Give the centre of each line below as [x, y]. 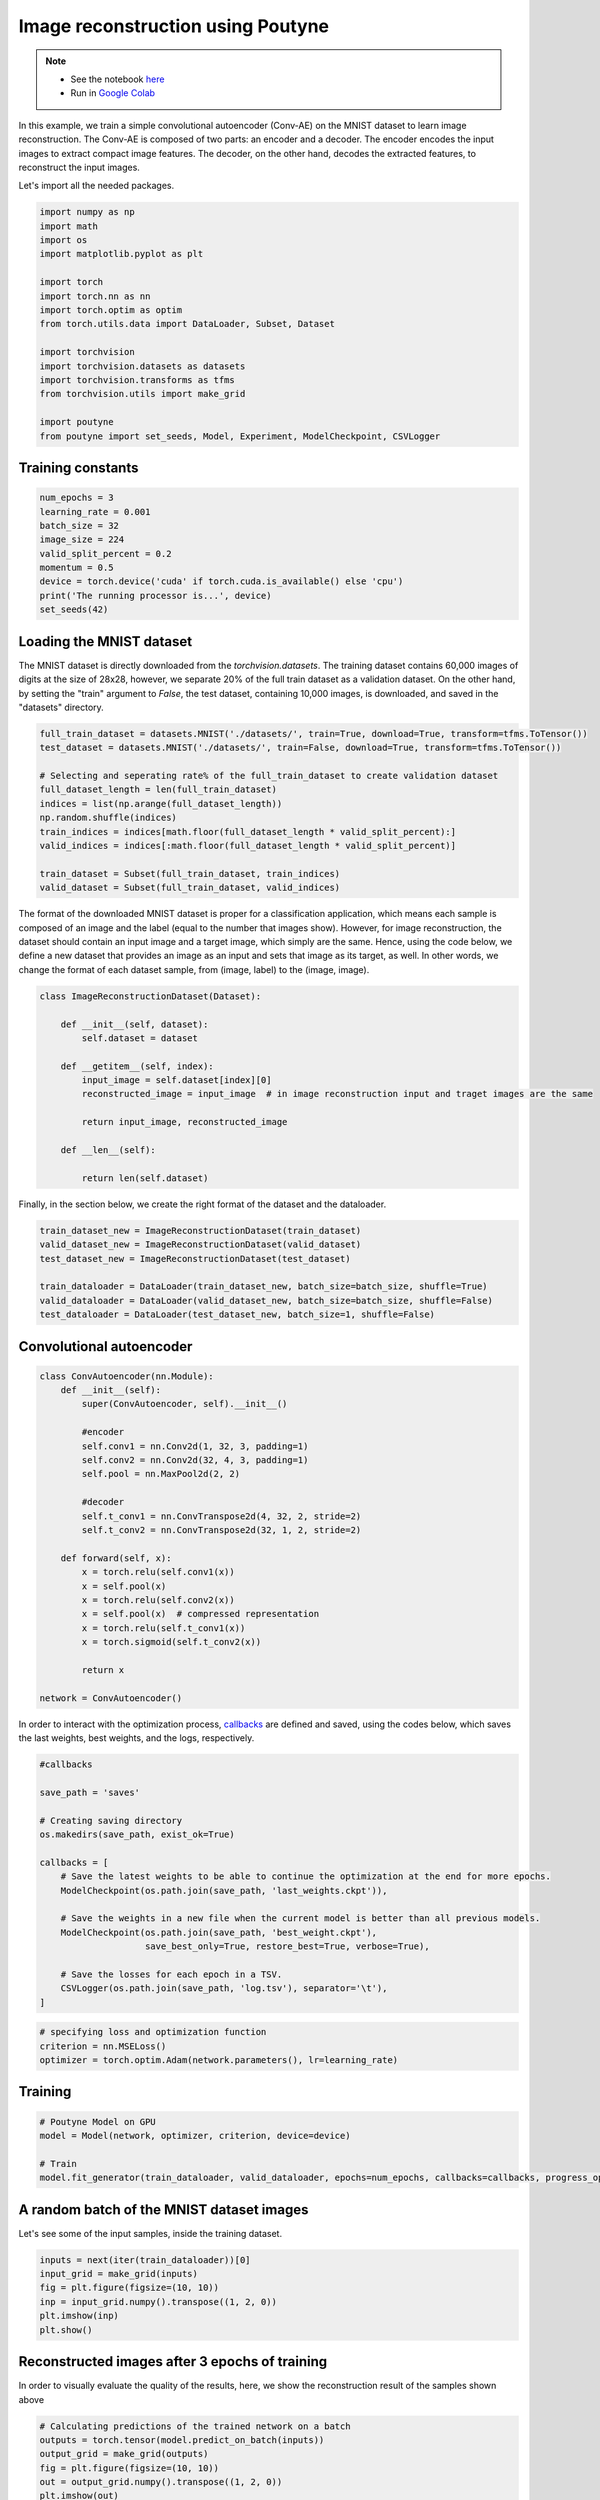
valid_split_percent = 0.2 [105, 553]
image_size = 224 [82, 539]
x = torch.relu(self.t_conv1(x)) [163, 1628]
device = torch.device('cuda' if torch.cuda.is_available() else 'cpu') [221, 581]
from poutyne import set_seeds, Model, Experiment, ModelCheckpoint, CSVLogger [240, 436]
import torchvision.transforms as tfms [137, 379]
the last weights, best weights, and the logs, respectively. [136, 1738]
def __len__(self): [108, 1150]
